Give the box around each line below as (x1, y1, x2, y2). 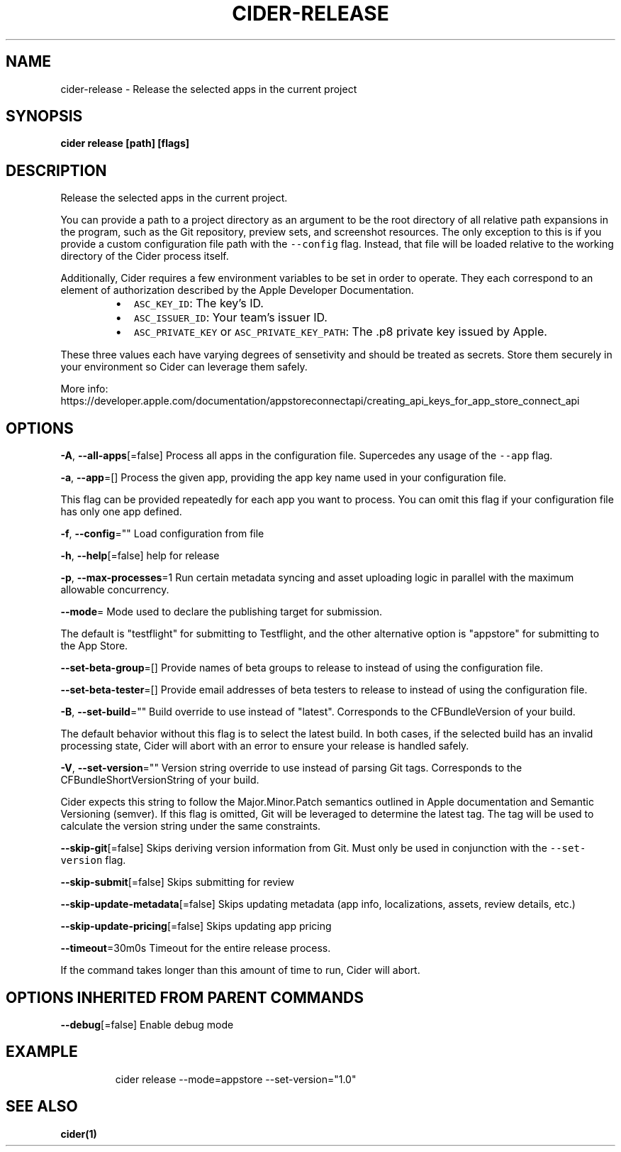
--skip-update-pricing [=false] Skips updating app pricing (60, 920, 332, 933)
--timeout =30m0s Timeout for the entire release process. (60, 942, 331, 955)
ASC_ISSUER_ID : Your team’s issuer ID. (133, 310, 328, 325)
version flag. (60, 854, 126, 867)
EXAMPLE (6, 1043, 78, 1061)
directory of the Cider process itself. (60, 250, 229, 263)
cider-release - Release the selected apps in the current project (60, 82, 357, 95)
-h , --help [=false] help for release (60, 549, 220, 562)
